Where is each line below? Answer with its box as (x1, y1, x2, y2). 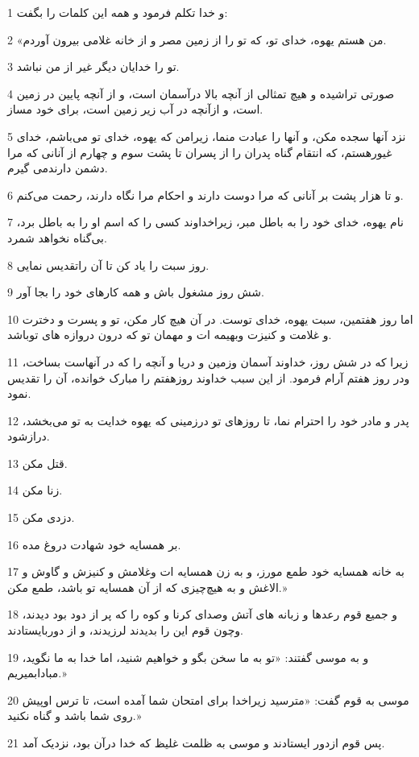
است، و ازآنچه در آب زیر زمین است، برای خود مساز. (7, 101, 263, 118)
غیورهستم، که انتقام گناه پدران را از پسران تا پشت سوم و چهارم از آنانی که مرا (7, 143, 392, 160)
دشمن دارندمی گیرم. (7, 159, 108, 176)
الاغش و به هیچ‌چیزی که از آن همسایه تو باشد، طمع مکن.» (7, 578, 288, 595)
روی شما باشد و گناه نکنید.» (7, 707, 142, 724)
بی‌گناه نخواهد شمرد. (7, 229, 107, 246)
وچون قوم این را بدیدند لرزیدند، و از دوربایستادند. (7, 622, 243, 639)
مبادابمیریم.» (7, 664, 67, 681)
